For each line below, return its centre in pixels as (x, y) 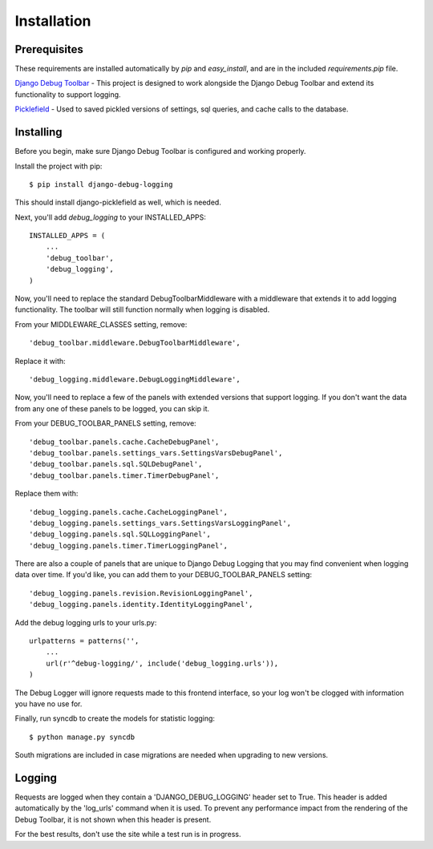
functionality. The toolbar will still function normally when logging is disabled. (142, 309)
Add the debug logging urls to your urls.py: (86, 622)
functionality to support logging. (68, 94)
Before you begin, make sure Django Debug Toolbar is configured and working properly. (160, 152)
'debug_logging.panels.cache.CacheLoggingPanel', (129, 512)
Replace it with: (40, 361)
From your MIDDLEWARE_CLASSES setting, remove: (101, 324)
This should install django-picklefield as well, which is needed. (118, 202)
